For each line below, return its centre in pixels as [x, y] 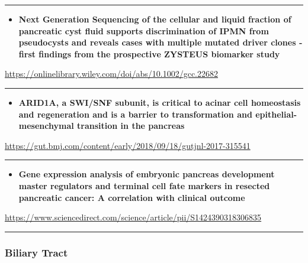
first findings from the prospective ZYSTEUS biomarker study [149, 53]
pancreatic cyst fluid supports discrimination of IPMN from [144, 30]
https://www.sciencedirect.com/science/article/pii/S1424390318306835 [133, 217]
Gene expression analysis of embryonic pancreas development [147, 174]
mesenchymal [46, 126]
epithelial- [276, 114]
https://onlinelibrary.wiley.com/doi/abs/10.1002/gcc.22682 [112, 74]
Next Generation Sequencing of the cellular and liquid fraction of [155, 19]
